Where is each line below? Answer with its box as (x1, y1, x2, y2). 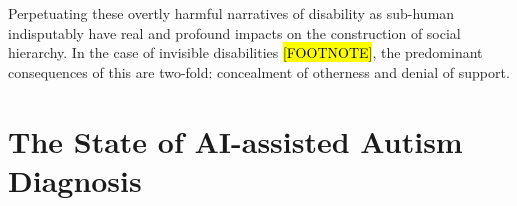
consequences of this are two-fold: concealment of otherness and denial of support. (8, 61, 510, 82)
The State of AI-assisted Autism (8, 120, 463, 161)
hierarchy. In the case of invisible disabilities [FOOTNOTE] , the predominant (8, 42, 483, 63)
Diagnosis (8, 159, 142, 200)
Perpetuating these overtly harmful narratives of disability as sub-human (8, 3, 455, 23)
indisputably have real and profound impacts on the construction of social (8, 22, 461, 43)
